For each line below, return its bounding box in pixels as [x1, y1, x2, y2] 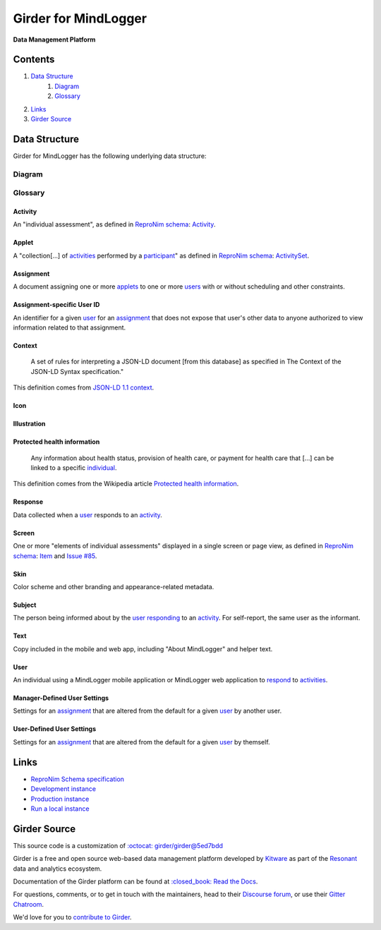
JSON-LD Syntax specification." [30, 367, 123, 375]
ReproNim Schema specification [30, 775, 125, 783]
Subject [13, 600, 37, 609]
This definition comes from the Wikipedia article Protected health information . [13, 480, 239, 488]
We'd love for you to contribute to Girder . [13, 913, 132, 922]
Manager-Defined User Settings [13, 694, 109, 702]
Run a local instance [30, 804, 90, 813]
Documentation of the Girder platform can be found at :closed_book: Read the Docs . [13, 877, 258, 886]
